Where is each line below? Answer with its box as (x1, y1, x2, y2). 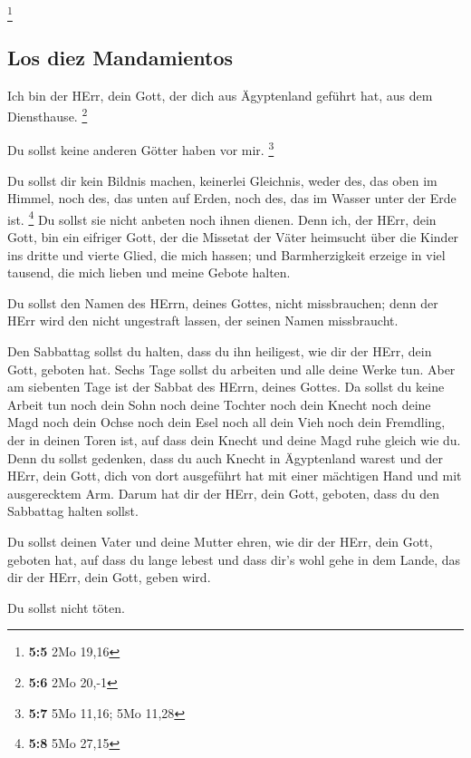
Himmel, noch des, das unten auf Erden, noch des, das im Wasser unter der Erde (7, 189, 457, 208)
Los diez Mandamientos (7, 43, 234, 71)
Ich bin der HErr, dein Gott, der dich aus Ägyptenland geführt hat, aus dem (7, 85, 433, 104)
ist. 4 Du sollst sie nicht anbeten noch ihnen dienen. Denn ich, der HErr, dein (7, 207, 437, 228)
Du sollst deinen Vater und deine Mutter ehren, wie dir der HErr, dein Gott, (7, 531, 433, 550)
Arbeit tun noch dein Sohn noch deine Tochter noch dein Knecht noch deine (7, 394, 431, 413)
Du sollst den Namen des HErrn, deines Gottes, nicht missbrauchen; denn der (7, 293, 438, 312)
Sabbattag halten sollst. (7, 501, 139, 520)
